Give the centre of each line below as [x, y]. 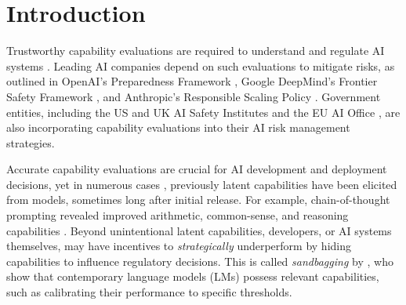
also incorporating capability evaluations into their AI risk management [178, 127]
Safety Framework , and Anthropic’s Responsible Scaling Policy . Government [194, 96]
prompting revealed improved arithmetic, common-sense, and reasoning [178, 215]
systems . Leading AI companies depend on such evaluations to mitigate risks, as [201, 65]
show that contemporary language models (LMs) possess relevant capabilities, [193, 276]
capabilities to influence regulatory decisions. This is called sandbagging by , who [200, 261]
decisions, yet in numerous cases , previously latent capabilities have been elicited [202, 184]
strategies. [31, 142]
